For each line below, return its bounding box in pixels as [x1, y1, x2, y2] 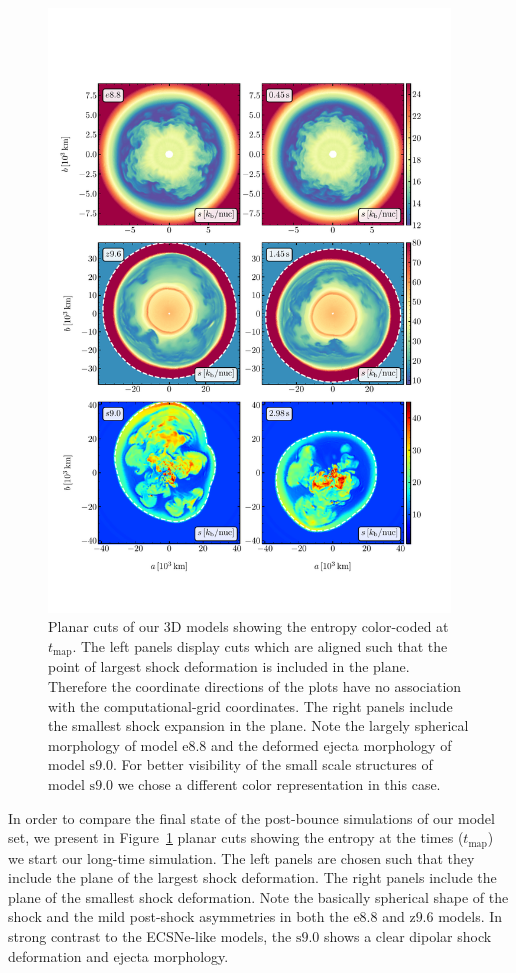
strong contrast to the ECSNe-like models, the [8, 926, 292, 946]
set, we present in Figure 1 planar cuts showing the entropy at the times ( [8, 827, 464, 848]
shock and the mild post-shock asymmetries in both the [8, 906, 349, 927]
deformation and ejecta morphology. [8, 945, 229, 966]
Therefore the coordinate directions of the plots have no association [48, 676, 462, 697]
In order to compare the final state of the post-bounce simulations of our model [8, 807, 495, 828]
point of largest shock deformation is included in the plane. [48, 656, 410, 677]
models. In [438, 906, 503, 927]
